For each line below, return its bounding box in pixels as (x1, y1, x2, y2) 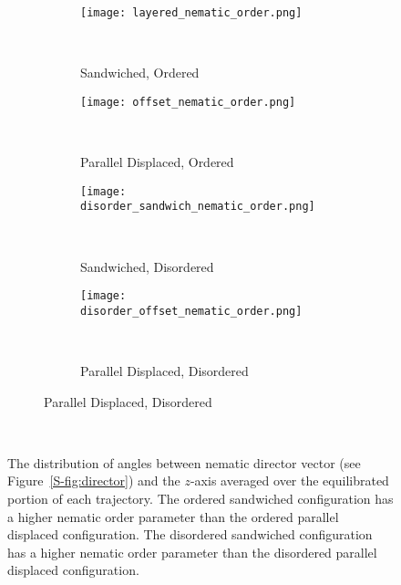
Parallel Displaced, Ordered (80, 152, 234, 172)
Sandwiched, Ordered (80, 63, 200, 82)
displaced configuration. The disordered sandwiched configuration (7, 525, 373, 544)
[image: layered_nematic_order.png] (80, 6, 303, 19)
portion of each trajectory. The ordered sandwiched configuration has (7, 489, 394, 508)
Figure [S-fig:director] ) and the (7, 471, 180, 490)
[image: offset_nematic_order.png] (80, 95, 296, 109)
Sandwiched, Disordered (80, 256, 214, 276)
